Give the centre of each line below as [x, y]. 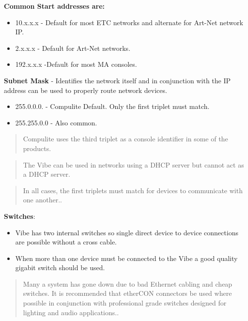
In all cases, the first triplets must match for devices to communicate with [133, 190]
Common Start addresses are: [54, 6]
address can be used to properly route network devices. [85, 90]
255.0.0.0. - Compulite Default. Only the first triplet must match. [112, 106]
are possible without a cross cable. [66, 242]
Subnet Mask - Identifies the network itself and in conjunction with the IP [117, 80]
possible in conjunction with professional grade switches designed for [125, 303]
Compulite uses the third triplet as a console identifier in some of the [125, 139]
